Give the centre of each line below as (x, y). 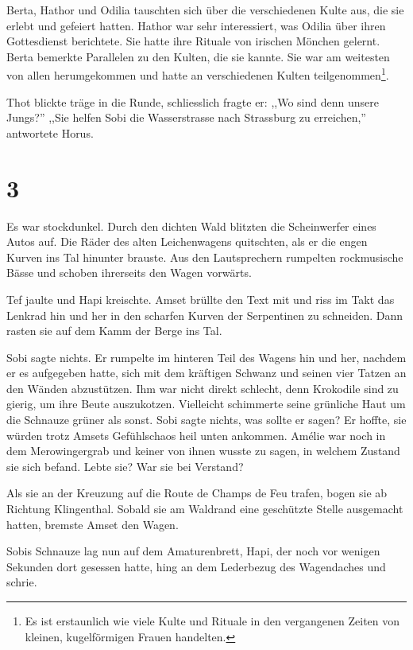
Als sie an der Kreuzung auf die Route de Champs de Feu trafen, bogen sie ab (197, 493)
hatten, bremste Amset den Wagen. (93, 524)
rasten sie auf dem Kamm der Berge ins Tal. (114, 331)
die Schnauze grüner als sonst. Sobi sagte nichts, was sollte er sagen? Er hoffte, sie (206, 420)
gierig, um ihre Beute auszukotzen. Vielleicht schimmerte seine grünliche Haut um (206, 404)
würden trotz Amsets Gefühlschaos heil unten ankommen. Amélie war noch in (196, 435)
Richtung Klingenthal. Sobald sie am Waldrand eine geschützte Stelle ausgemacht (205, 509)
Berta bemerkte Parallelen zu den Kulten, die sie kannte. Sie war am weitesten (198, 56)
